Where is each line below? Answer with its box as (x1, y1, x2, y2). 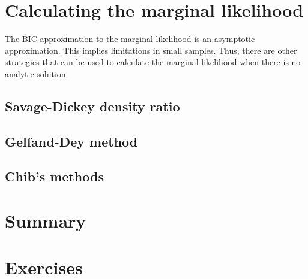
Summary (5, 208, 86, 233)
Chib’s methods (5, 167, 104, 186)
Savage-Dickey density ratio (5, 96, 180, 115)
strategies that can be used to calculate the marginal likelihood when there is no (5, 56, 301, 68)
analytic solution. (5, 67, 68, 80)
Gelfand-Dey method (5, 132, 138, 150)
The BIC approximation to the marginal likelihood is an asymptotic (5, 32, 255, 45)
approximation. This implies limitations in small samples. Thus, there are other (5, 44, 297, 56)
